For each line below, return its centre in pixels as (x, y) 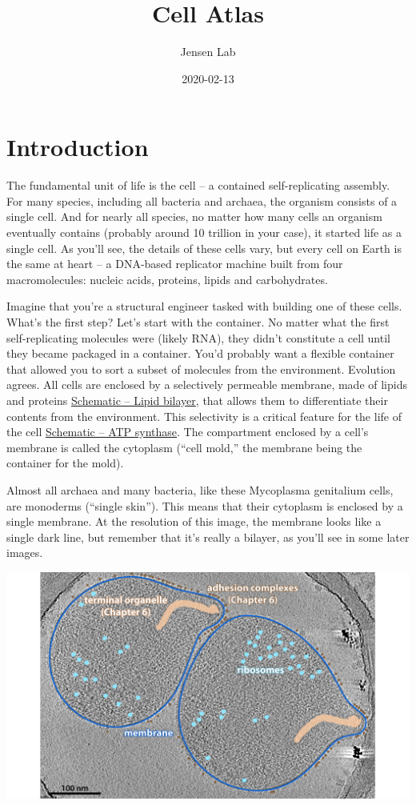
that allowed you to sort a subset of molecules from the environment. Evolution (201, 368)
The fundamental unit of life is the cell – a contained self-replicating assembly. (198, 185)
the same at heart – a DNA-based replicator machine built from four (175, 264)
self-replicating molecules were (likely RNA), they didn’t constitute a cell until (198, 337)
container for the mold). (65, 463)
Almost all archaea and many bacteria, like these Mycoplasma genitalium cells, (200, 489)
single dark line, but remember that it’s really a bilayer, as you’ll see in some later (208, 537)
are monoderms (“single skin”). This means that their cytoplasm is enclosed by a (205, 505)
